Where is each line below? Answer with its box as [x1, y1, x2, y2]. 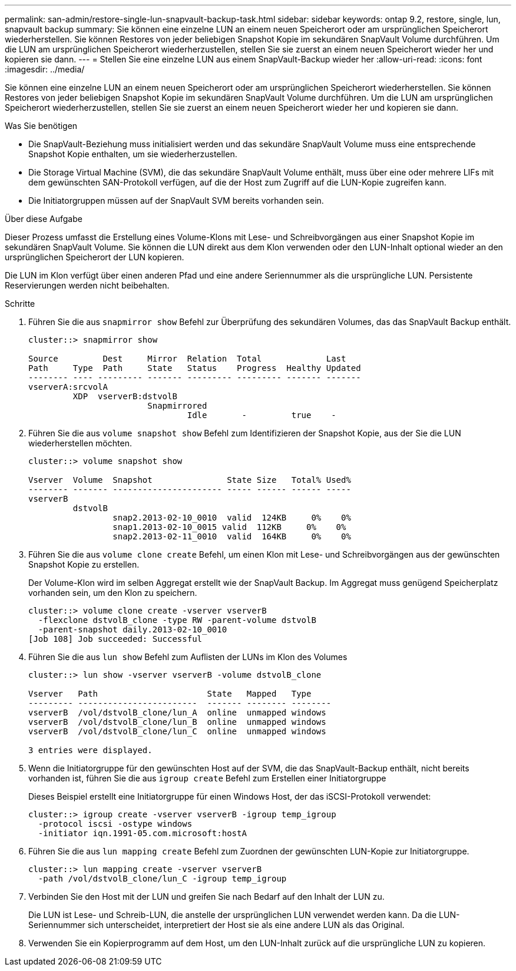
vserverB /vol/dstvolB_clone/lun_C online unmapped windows [28, 727, 326, 736]
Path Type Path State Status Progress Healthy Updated [28, 363, 361, 373]
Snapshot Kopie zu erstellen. [28, 559, 140, 569]
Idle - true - [187, 410, 336, 420]
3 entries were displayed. [28, 745, 153, 755]
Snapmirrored [147, 401, 207, 410]
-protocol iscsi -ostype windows [38, 819, 193, 829]
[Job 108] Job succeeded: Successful [28, 634, 203, 644]
